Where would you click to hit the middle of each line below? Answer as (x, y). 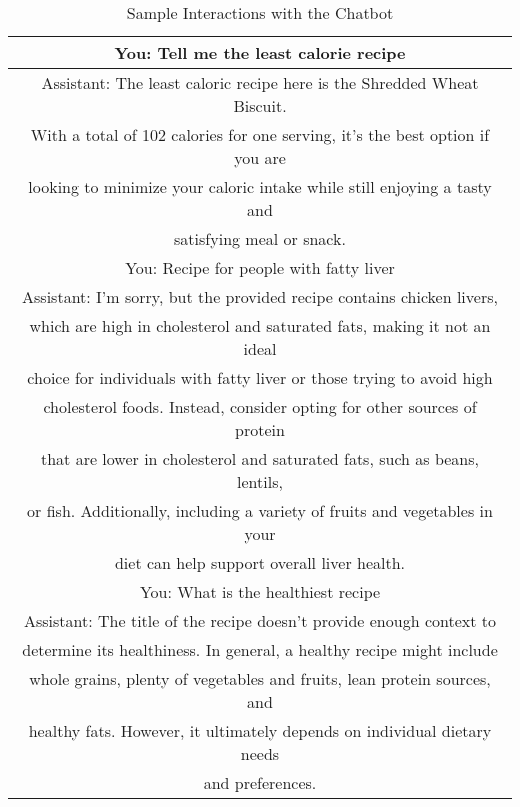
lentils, (260, 481)
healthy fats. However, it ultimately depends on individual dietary (260, 730)
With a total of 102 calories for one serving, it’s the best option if (260, 134)
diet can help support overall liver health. (260, 562)
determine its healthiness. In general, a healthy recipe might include (260, 649)
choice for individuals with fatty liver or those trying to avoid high (260, 377)
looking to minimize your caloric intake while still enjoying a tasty (260, 186)
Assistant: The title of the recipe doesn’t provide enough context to (260, 620)
